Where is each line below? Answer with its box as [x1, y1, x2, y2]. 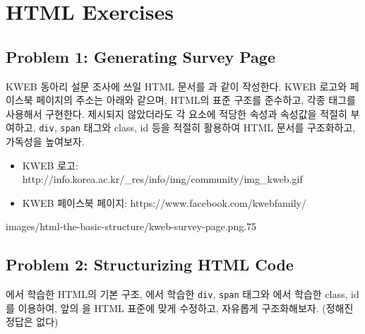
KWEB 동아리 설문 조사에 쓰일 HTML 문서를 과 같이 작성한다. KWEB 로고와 [6, 78, 347, 93]
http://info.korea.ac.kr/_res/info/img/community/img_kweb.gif [22, 172, 303, 186]
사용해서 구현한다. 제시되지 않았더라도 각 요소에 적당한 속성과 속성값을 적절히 [6, 106, 347, 121]
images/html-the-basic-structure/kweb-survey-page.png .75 [6, 219, 257, 234]
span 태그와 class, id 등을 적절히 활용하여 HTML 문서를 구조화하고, [60, 120, 356, 135]
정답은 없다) [6, 314, 59, 329]
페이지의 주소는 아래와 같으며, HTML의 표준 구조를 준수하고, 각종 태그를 [36, 93, 356, 107]
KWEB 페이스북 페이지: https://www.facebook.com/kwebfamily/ [22, 195, 306, 210]
